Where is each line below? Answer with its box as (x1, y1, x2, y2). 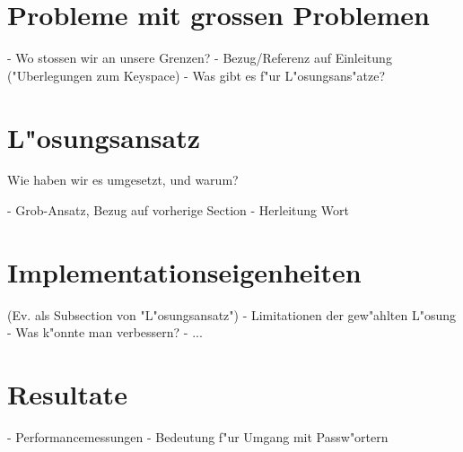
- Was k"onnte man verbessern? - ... (7, 323, 203, 342)
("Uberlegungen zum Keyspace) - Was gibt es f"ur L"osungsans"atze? (7, 65, 386, 84)
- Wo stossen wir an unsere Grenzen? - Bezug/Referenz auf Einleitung (7, 48, 392, 67)
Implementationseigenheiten (7, 253, 362, 290)
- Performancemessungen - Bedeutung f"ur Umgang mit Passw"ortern (7, 428, 389, 447)
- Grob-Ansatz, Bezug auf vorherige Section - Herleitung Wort (7, 201, 349, 220)
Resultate (7, 376, 127, 413)
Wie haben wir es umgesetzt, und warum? (7, 170, 239, 189)
